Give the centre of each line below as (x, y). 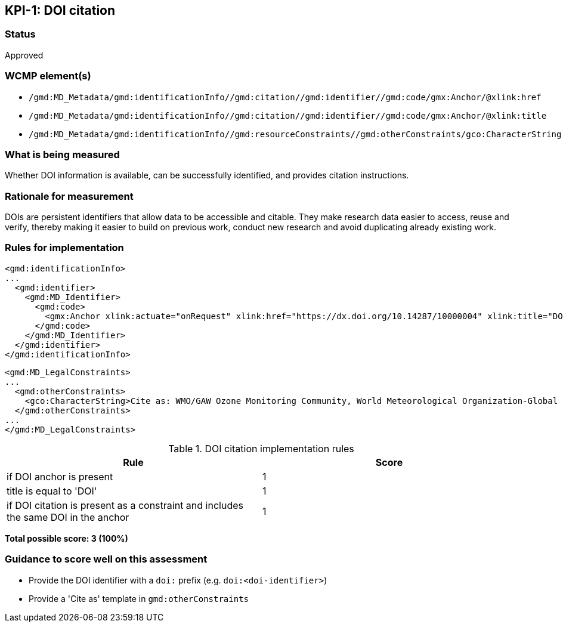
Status (20, 34)
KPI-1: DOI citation (60, 10)
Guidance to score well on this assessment (106, 559)
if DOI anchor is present (60, 476)
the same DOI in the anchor (68, 517)
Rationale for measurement (69, 196)
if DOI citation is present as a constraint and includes (125, 505)
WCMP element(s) (48, 76)
